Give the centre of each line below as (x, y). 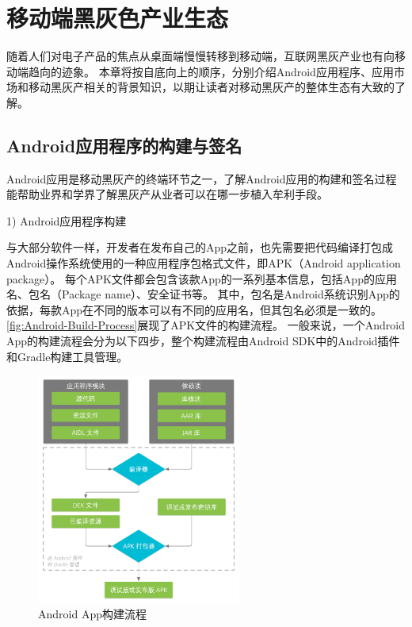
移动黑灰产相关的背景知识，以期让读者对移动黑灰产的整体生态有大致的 (211, 87)
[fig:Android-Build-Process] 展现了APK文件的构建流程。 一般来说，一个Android (206, 325)
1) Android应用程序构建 (67, 220)
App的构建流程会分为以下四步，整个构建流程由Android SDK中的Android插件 (203, 341)
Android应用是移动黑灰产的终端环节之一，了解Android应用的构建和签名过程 (202, 178)
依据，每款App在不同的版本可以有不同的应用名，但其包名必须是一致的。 (195, 309)
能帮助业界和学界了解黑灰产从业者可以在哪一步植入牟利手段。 (167, 194)
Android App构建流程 (92, 614)
